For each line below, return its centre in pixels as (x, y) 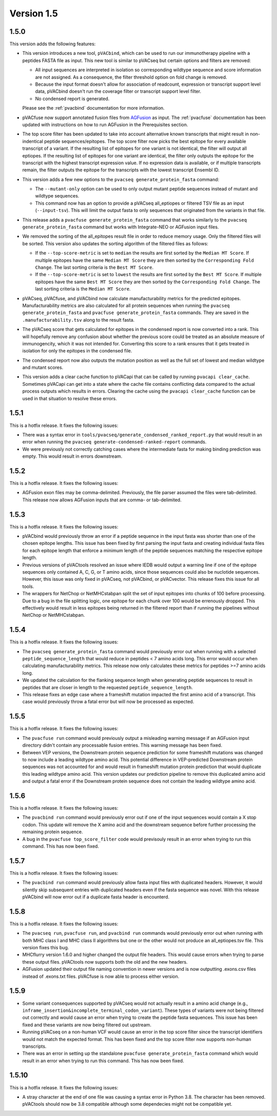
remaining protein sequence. (53, 832)
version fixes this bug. (46, 948)
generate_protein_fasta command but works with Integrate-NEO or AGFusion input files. (121, 227)
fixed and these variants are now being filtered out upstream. (87, 1025)
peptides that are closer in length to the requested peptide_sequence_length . (108, 687)
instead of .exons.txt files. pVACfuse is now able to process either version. (101, 976)
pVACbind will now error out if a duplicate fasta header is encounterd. (96, 897)
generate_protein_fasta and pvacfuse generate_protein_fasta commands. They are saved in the (136, 312)
